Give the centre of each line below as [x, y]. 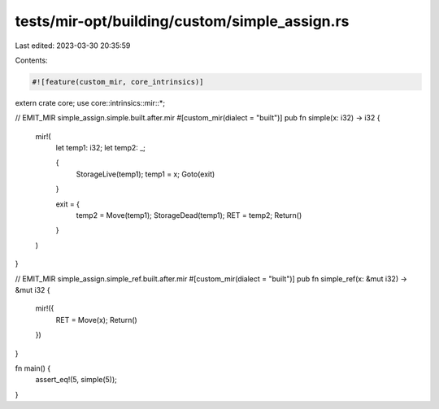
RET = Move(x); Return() [96, 320]
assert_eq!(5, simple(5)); [76, 380]
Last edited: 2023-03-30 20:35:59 [73, 46]
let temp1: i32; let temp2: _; [101, 148]
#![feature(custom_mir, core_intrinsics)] [118, 82]
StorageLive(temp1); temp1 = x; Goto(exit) [146, 174]
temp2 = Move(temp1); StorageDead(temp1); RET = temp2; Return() [189, 215]
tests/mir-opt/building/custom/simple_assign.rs [182, 21]
